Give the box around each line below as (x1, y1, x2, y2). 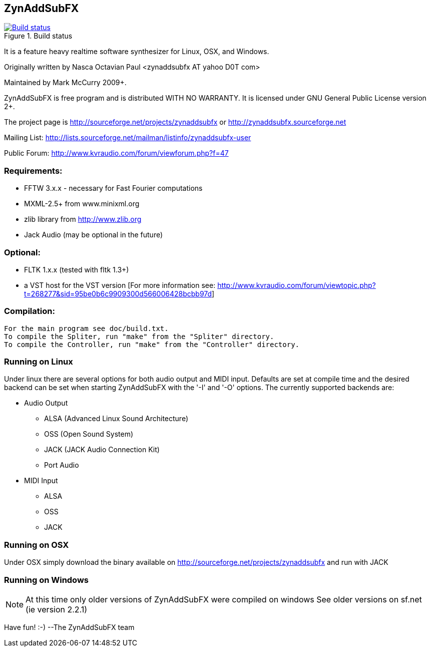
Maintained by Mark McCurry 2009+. (4, 78, 127, 87)
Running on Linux (4, 357, 73, 367)
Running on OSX (4, 539, 69, 550)
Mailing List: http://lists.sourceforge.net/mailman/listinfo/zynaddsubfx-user (4, 133, 251, 142)
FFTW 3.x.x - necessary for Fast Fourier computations (24, 184, 203, 193)
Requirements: (4, 165, 63, 176)
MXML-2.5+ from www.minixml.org (24, 199, 140, 208)
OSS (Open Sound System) (44, 430, 134, 439)
